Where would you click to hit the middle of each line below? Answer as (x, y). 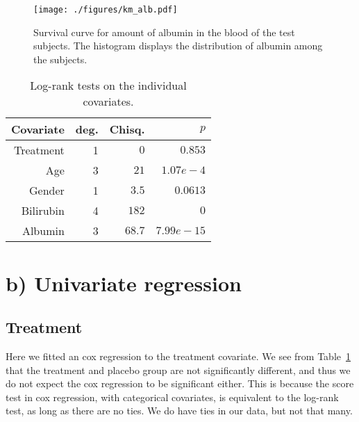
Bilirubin (43, 211)
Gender (47, 190)
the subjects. (60, 59)
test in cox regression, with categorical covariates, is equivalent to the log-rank (172, 397)
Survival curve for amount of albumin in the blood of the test (164, 32)
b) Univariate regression (124, 283)
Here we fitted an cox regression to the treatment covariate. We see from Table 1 (178, 356)
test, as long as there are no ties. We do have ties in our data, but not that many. (179, 411)
